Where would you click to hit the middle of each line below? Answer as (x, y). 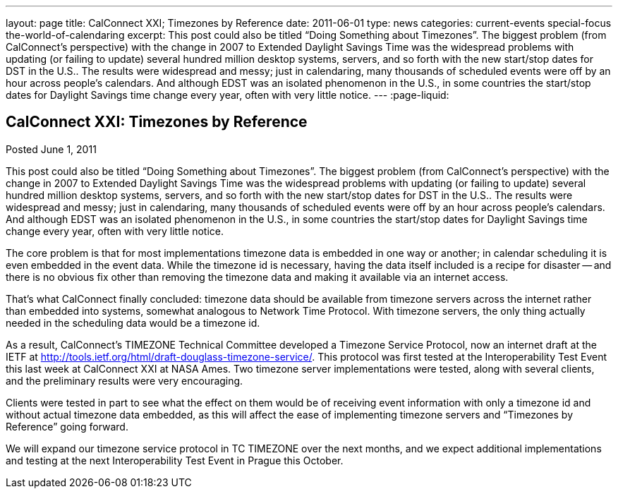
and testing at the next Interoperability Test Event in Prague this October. (175, 460)
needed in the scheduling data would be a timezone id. (133, 323)
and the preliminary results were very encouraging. (125, 380)
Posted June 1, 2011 (51, 149)
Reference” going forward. (67, 426)
